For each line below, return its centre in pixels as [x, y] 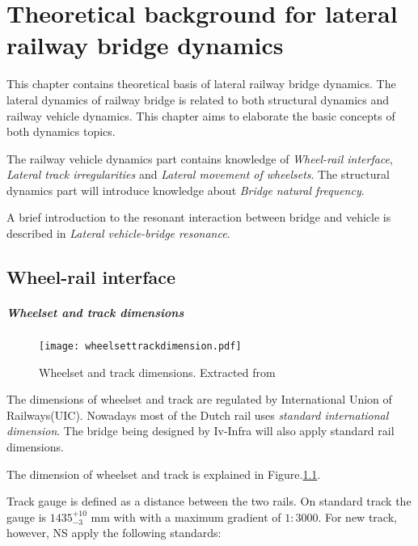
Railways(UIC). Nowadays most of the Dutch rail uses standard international [198, 415]
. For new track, [357, 516]
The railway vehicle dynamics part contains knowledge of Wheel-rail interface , [200, 158]
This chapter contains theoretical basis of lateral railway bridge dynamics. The [201, 84]
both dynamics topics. [61, 131]
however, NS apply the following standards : [114, 533]
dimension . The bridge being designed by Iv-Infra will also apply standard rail [201, 431]
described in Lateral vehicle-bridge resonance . [118, 233]
